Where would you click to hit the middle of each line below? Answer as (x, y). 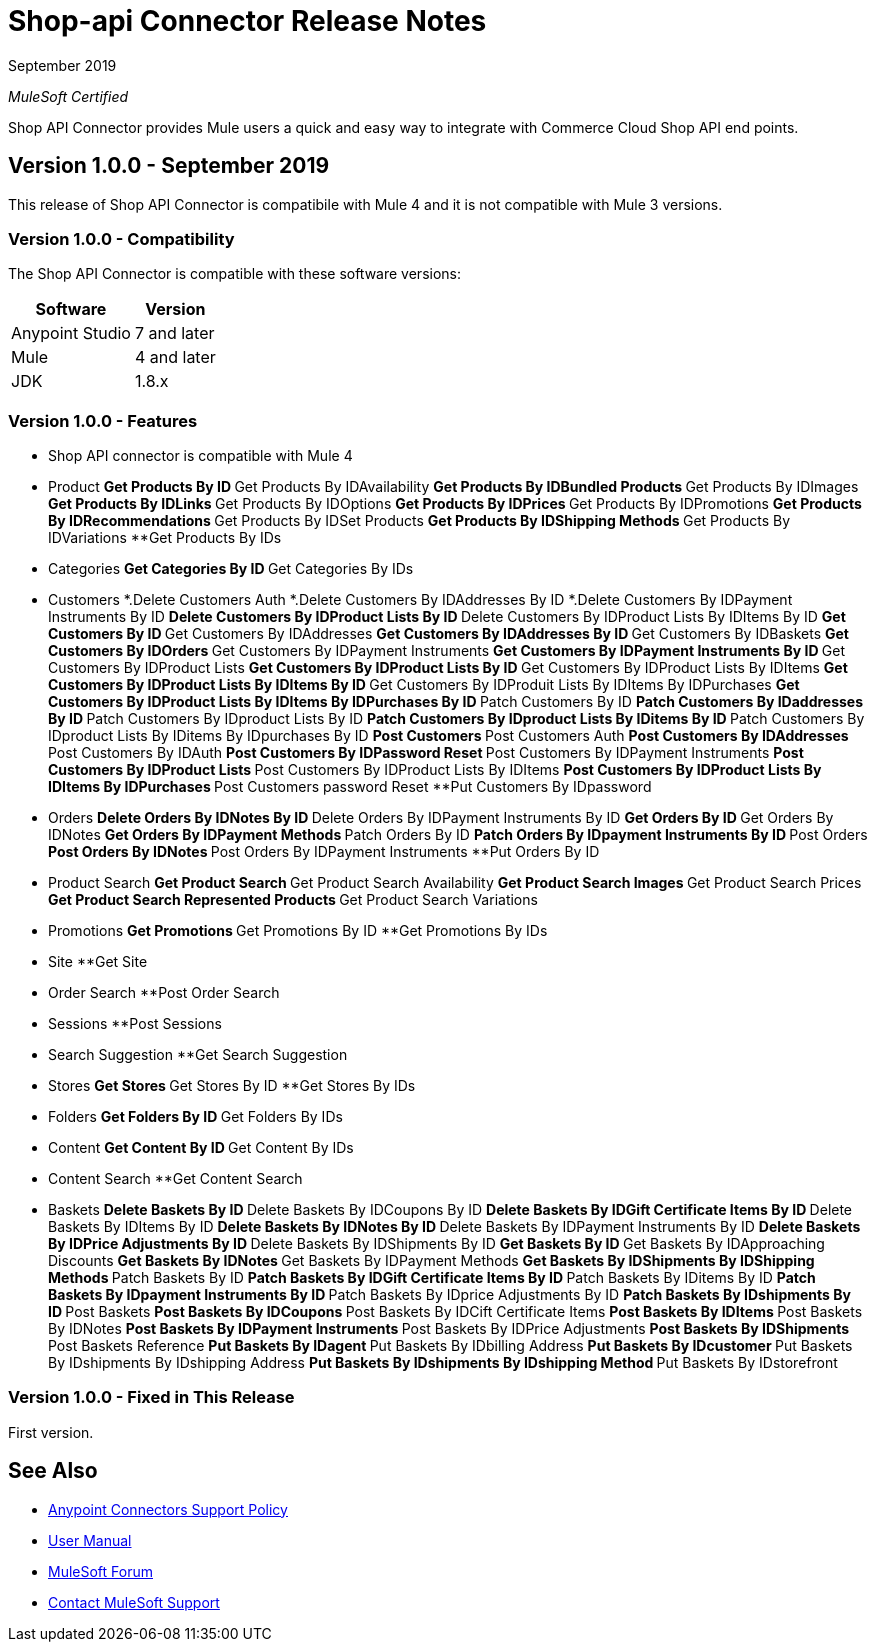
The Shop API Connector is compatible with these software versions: (235, 274)
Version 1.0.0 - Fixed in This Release (151, 1397)
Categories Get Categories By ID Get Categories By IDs (231, 569)
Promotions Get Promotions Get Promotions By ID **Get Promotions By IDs (298, 931)
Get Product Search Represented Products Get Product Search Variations (293, 900)
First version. (51, 1432)
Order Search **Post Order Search (164, 993)
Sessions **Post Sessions (135, 1024)
